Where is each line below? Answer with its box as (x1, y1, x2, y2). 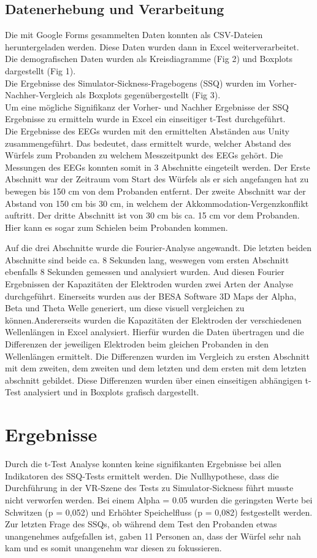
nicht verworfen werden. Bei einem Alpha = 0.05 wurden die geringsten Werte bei (5, 493, 313, 506)
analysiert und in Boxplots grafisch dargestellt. (23, 386, 199, 398)
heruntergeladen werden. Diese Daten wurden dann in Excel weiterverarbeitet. (5, 40, 299, 53)
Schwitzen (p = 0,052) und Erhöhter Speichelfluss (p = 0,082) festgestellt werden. (5, 505, 313, 518)
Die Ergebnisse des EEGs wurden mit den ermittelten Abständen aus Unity (5, 124, 289, 137)
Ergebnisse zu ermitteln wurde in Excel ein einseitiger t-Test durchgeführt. (5, 112, 286, 125)
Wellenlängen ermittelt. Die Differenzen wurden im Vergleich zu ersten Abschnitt (5, 349, 310, 362)
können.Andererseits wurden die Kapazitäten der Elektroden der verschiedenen (5, 313, 302, 326)
